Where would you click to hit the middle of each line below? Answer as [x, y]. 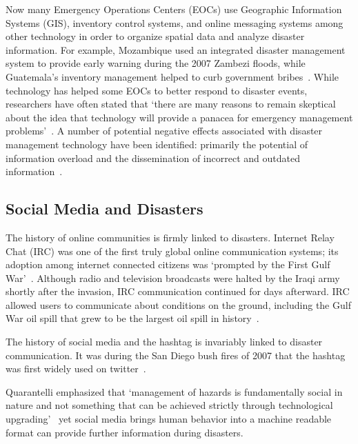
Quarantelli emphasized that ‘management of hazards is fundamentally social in [174, 391]
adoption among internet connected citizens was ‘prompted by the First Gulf [168, 264]
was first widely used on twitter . [76, 369]
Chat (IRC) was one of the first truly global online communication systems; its [172, 251]
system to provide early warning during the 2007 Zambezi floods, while [156, 63]
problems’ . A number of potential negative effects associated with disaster [164, 131]
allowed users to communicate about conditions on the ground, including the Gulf [178, 304]
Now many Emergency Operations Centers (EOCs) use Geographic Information [174, 9]
